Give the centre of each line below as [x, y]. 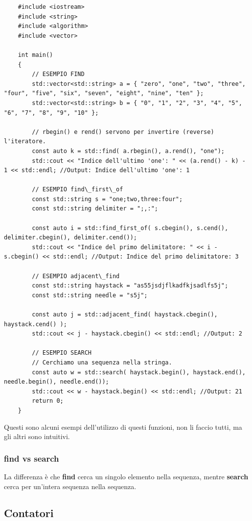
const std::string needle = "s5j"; [90, 295]
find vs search [32, 458]
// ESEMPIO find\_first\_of [78, 190]
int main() [35, 55]
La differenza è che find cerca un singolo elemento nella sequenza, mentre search [126, 476]
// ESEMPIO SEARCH [62, 353]
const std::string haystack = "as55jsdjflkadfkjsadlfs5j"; [130, 286]
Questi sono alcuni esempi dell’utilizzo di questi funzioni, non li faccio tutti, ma [123, 427]
